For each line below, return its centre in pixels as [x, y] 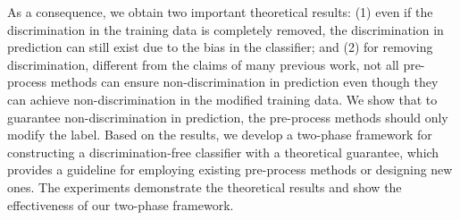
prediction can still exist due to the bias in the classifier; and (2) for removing [220, 47]
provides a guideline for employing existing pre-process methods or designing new [230, 169]
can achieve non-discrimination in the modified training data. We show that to [222, 99]
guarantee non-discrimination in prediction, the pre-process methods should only [228, 117]
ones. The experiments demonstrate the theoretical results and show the [205, 186]
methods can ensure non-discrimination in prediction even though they [244, 82]
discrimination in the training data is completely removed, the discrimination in [226, 29]
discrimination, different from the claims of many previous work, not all [203, 64]
